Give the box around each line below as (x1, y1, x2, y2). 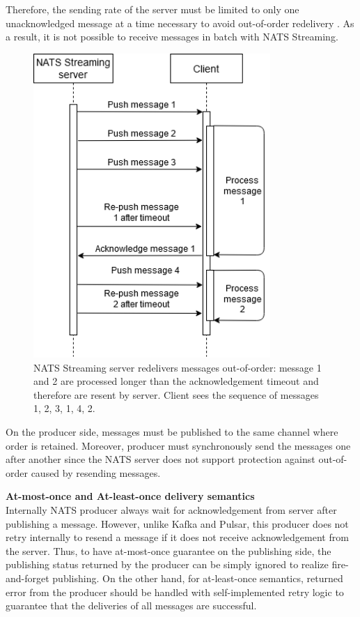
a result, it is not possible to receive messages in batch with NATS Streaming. (6, 29, 338, 44)
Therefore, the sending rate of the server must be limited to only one (6, 2, 299, 16)
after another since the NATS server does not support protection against (6, 452, 315, 466)
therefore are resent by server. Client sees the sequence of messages (33, 387, 319, 402)
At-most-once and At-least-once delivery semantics (6, 489, 255, 503)
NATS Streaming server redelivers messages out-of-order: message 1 (33, 360, 322, 374)
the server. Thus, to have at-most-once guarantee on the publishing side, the (6, 543, 331, 558)
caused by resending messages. (31, 465, 161, 480)
